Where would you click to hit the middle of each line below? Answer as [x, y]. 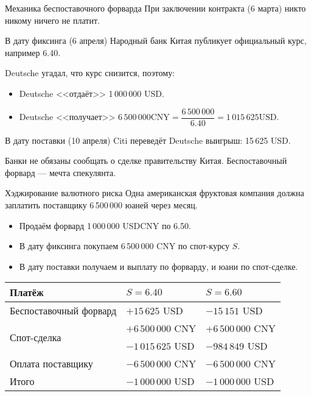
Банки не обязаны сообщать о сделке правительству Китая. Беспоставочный [146, 161]
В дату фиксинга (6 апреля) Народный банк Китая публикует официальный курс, [156, 41]
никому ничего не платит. [52, 20]
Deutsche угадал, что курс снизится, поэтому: [90, 73]
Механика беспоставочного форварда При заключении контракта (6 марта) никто [155, 8]
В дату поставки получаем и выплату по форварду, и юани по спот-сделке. [159, 266]
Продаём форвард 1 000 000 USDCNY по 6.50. [105, 225]
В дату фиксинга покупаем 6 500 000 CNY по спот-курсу [124, 246]
